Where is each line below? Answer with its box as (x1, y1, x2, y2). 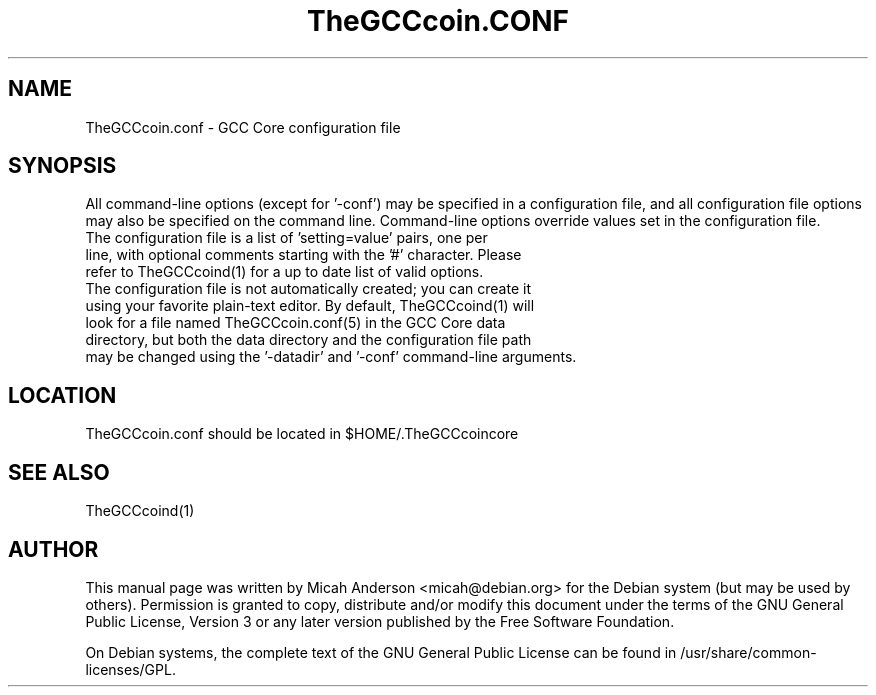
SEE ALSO (8, 459, 110, 485)
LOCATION (8, 382, 117, 408)
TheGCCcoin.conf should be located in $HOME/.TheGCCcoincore (85, 425, 519, 443)
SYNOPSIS (8, 153, 117, 179)
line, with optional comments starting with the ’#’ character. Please (85, 246, 522, 264)
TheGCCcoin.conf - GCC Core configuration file (85, 118, 401, 136)
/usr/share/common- (680, 643, 817, 661)
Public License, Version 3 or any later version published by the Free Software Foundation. (85, 612, 675, 630)
